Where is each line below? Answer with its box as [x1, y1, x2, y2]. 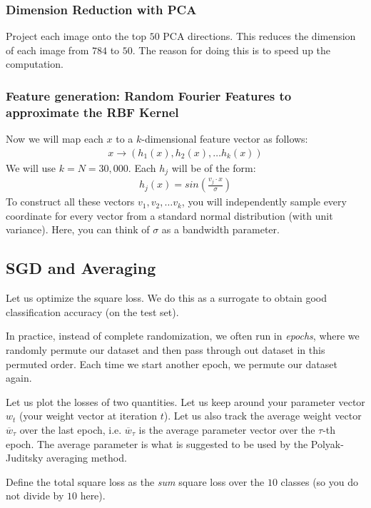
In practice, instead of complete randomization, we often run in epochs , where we [6, 328, 360, 343]
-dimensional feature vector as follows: [141, 131, 308, 146]
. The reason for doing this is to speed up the [132, 42, 331, 57]
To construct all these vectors [6, 194, 135, 209]
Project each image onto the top [6, 29, 146, 44]
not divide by [6, 488, 64, 503]
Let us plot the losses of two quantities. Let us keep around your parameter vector [6, 394, 365, 409]
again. [6, 370, 32, 385]
